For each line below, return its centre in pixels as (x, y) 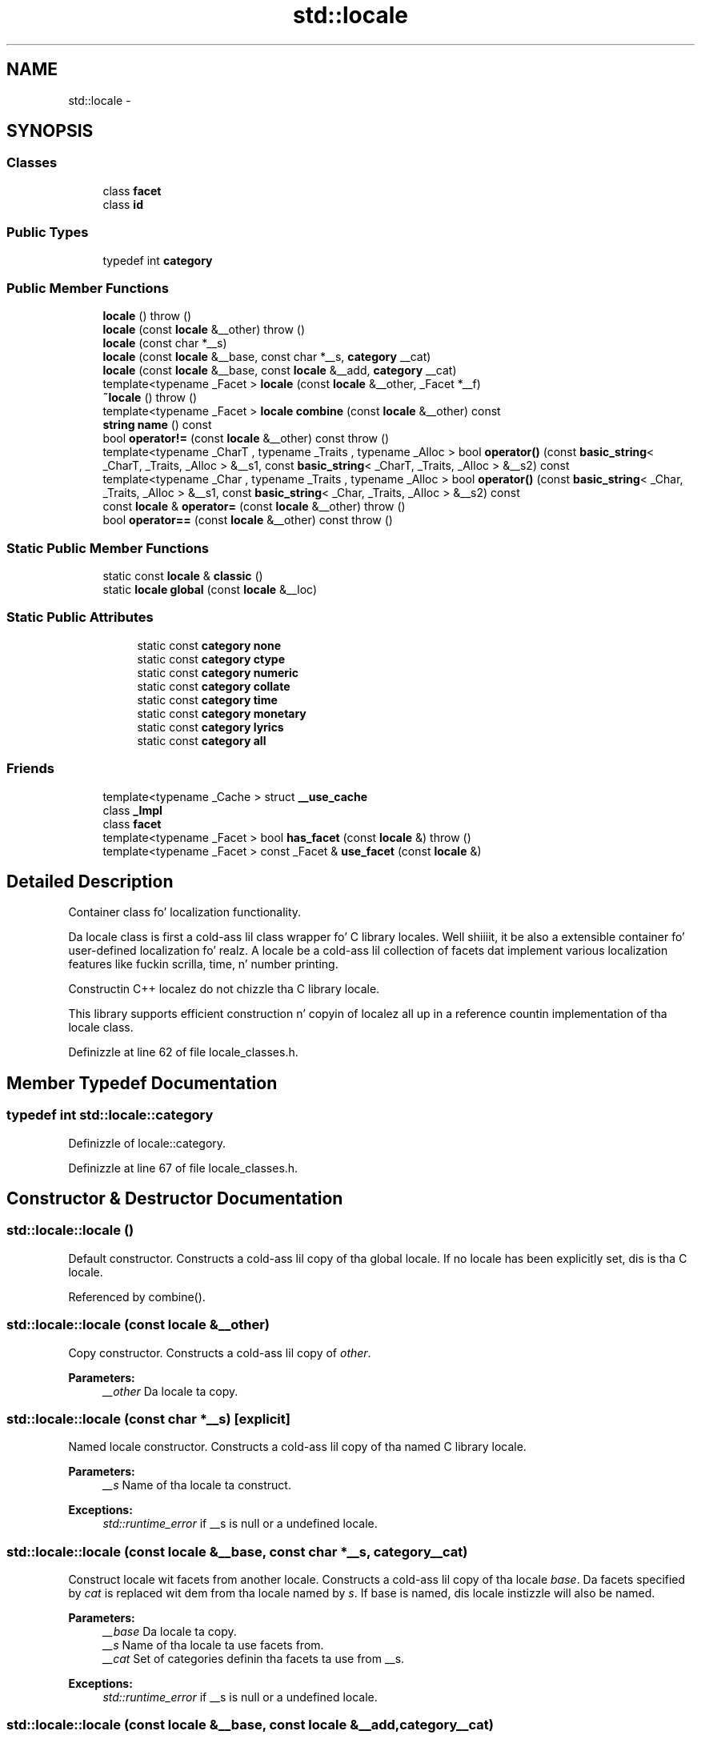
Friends (30, 769)
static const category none (209, 645)
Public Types (48, 232)
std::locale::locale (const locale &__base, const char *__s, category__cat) (237, 1551)
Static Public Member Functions (108, 548)
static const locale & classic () (183, 576)
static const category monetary (222, 713)
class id (123, 204)
